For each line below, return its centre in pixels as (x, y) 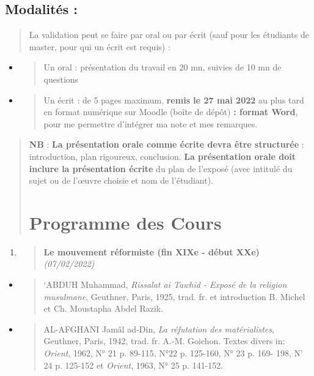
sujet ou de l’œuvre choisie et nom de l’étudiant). (121, 180)
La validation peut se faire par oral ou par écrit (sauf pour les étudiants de (169, 35)
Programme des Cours (125, 222)
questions (61, 79)
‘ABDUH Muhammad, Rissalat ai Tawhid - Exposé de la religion (165, 284)
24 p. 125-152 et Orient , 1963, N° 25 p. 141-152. (133, 365)
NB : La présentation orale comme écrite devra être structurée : (166, 144)
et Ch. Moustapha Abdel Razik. (104, 308)
